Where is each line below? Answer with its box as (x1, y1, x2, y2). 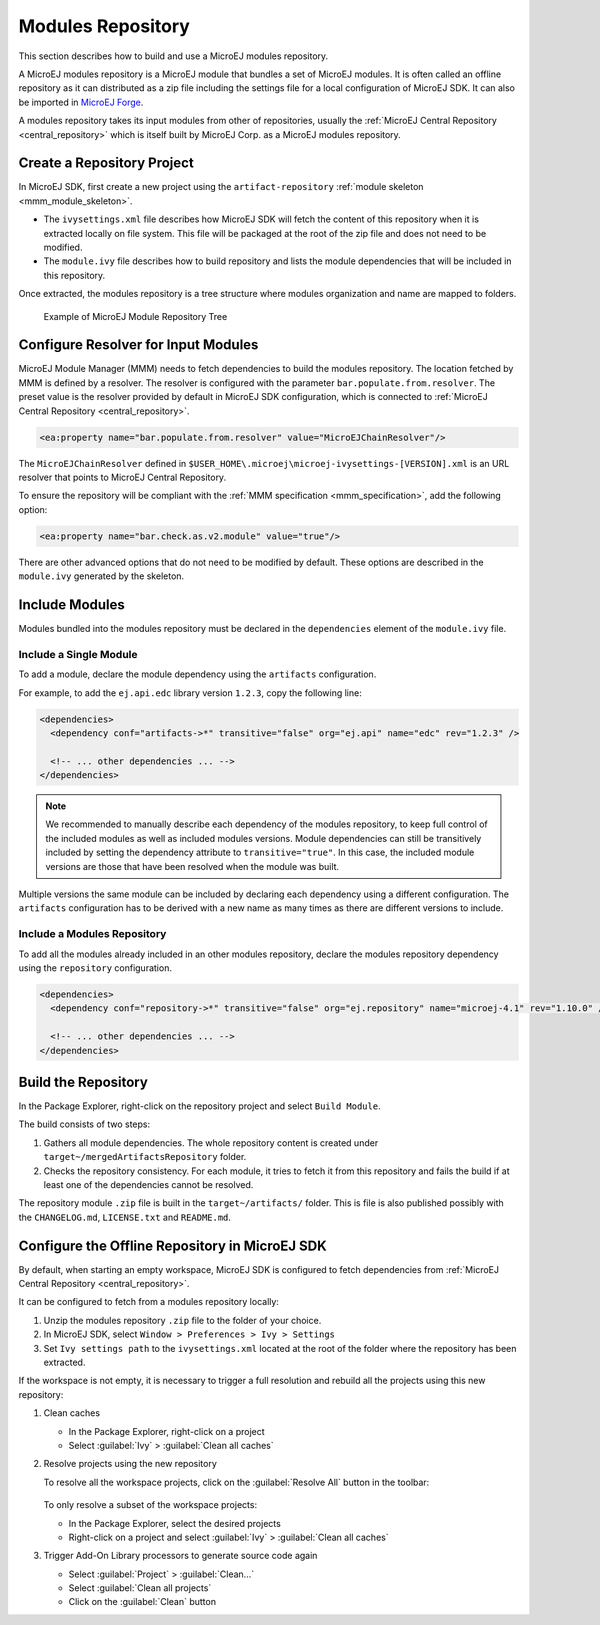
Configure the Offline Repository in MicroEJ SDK (18, 1237, 327, 1254)
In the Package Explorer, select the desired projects (68, 1517, 282, 1529)
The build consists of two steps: (18, 1118, 150, 1130)
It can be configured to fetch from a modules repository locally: (18, 1296, 280, 1308)
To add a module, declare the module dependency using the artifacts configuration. (18, 668, 377, 680)
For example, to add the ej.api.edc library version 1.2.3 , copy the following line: (18, 686, 362, 699)
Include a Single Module (18, 647, 138, 661)
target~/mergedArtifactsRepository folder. (43, 1151, 247, 1163)
